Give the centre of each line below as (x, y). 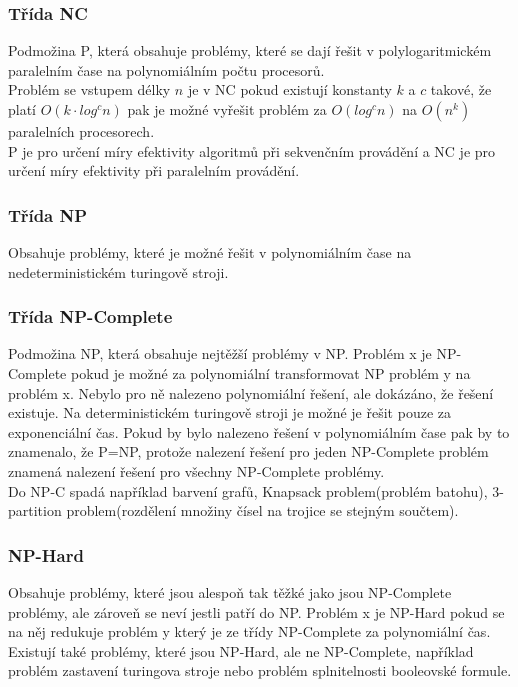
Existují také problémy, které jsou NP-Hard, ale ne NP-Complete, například (241, 650)
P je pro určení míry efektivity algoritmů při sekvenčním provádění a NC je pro (252, 150)
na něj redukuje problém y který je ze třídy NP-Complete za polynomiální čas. (249, 631)
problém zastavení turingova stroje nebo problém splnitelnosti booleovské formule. (260, 670)
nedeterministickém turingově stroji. (118, 271)
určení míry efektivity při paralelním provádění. (154, 170)
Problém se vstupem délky (89, 89)
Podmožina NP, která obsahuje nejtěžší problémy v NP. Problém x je (220, 353)
